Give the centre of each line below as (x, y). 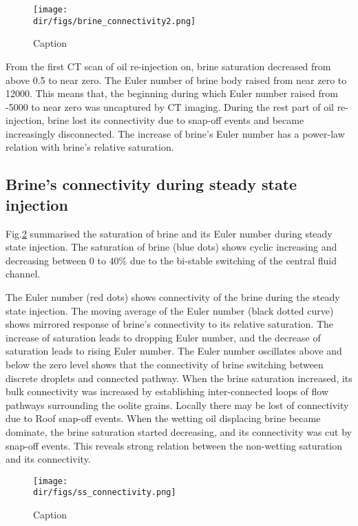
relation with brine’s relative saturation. (90, 147)
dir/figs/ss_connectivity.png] (105, 493)
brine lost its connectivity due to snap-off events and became (176, 120)
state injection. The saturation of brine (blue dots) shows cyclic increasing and (171, 247)
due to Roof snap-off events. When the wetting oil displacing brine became (163, 418)
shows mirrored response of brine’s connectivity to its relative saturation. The (170, 324)
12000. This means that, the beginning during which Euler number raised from (172, 93)
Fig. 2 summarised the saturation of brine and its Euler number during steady (169, 233)
